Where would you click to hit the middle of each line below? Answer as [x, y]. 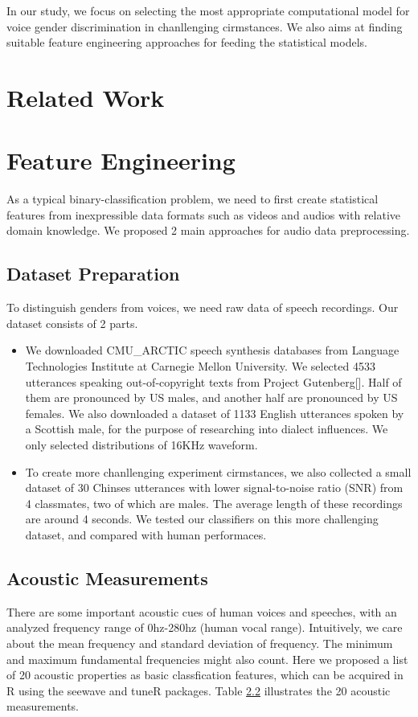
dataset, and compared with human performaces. [146, 534]
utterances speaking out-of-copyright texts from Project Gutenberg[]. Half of [213, 381]
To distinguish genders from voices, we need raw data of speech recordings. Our [203, 307]
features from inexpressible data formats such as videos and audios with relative [204, 214]
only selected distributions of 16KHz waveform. [141, 445]
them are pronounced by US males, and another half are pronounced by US [211, 397]
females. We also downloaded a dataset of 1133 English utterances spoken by [215, 413]
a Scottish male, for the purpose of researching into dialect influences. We [207, 429]
